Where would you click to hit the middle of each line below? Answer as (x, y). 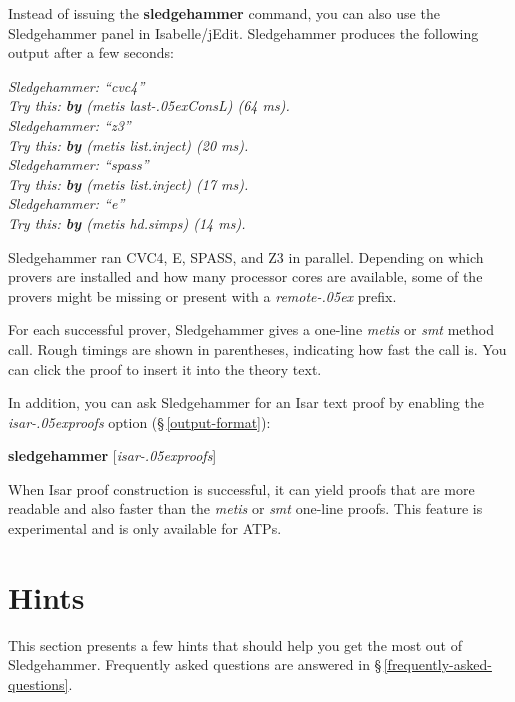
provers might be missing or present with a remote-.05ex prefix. (202, 295)
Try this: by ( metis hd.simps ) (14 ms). (127, 222)
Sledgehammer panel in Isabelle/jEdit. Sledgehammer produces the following (243, 32)
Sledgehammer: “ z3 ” (69, 124)
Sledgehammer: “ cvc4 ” (76, 85)
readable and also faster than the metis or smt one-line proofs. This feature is (245, 508)
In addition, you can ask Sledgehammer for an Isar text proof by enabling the (246, 402)
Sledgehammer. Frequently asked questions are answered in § (195, 664)
